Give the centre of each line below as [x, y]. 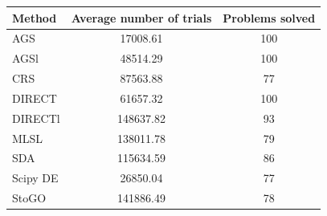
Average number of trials [141, 17]
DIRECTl [36, 118]
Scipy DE [35, 178]
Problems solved [269, 17]
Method [35, 17]
